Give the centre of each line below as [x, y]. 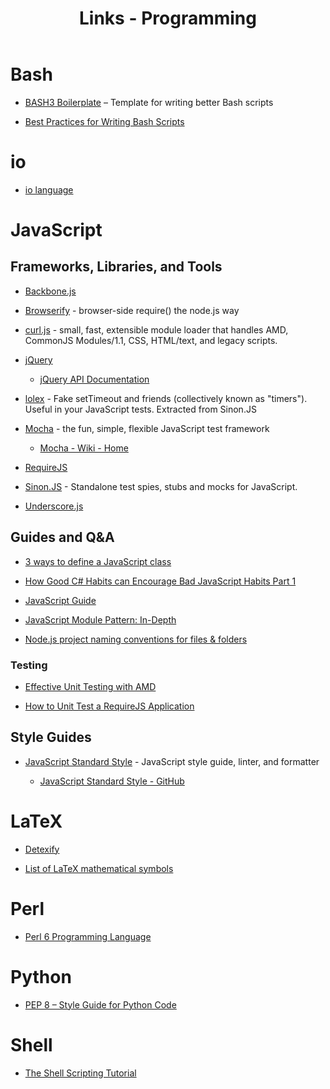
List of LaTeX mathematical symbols [99, 868]
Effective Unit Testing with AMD [90, 686]
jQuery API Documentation [94, 379]
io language [49, 189]
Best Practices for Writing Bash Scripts [104, 121]
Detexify [42, 849]
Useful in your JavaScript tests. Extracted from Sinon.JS [140, 409]
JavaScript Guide [60, 600]
